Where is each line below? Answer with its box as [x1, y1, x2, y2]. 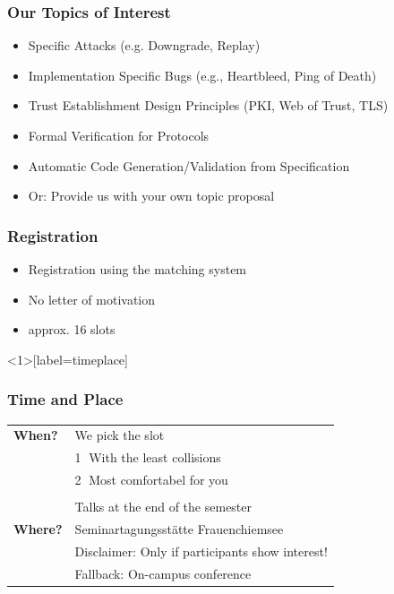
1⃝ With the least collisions [74, 448, 221, 467]
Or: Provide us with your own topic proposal [28, 186, 275, 205]
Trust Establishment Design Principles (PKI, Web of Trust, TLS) [28, 96, 389, 115]
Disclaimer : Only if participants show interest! [74, 541, 328, 560]
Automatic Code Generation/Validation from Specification [28, 156, 350, 175]
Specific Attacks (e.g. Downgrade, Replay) [28, 36, 261, 55]
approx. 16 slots [28, 320, 116, 339]
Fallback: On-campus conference [74, 564, 252, 582]
